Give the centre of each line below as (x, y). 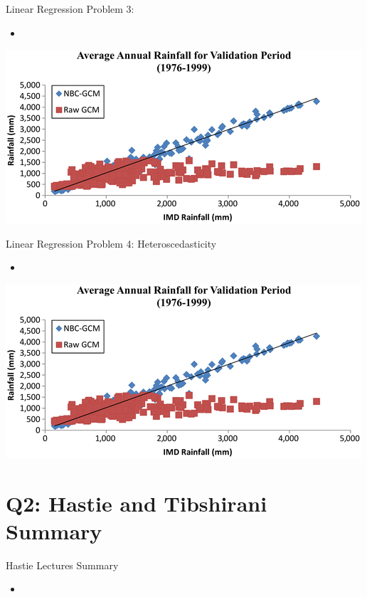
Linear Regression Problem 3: (70, 9)
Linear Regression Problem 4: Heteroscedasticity (111, 243)
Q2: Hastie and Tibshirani (137, 503)
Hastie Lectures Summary (62, 565)
